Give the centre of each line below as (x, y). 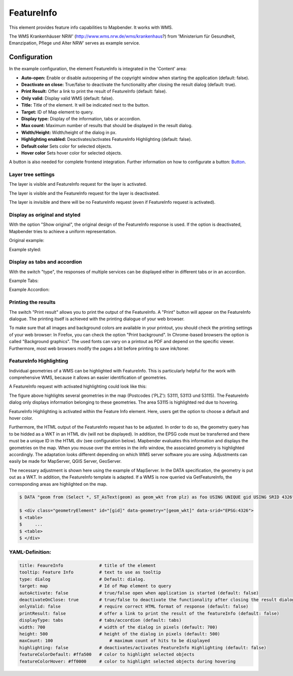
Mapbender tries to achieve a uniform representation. (63, 231)
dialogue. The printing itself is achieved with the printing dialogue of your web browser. (97, 319)
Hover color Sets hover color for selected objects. (72, 153)
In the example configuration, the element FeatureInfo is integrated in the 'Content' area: (98, 69)
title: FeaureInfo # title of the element (88, 566)
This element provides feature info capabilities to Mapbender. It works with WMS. (91, 27)
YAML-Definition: (30, 552)
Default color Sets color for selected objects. (67, 146)
